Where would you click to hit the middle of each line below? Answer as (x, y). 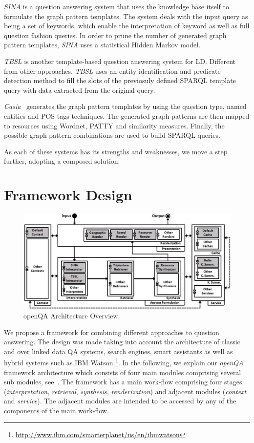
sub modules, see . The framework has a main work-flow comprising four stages (123, 382)
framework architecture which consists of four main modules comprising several (123, 372)
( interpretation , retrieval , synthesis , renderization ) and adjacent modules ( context (125, 391)
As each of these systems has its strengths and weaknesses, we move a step (116, 151)
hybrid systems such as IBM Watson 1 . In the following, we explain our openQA (124, 362)
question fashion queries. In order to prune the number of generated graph (115, 35)
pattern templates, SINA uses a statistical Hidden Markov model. (102, 45)
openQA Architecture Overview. (72, 316)
